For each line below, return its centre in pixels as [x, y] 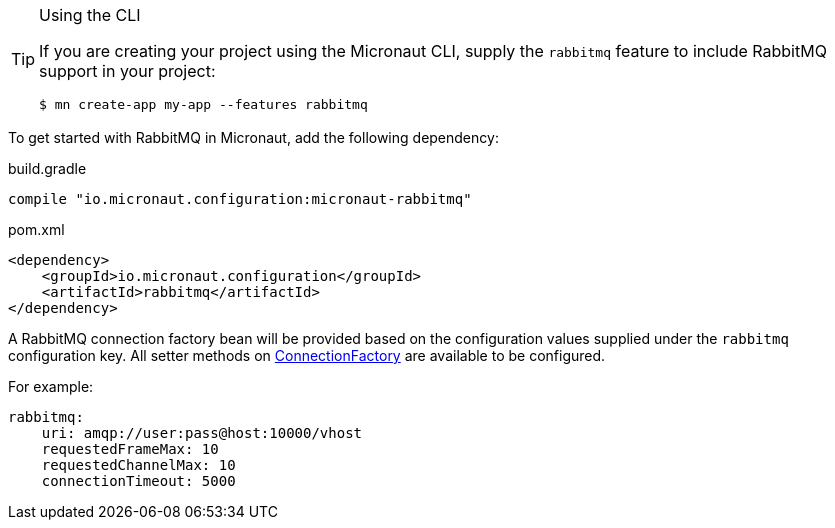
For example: [51, 386]
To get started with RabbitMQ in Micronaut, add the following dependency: [253, 137]
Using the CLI [90, 15]
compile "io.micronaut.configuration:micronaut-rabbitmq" [240, 199]
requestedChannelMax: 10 [138, 465]
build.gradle [47, 168]
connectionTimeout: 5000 [138, 481]
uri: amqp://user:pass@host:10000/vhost [202, 433]
